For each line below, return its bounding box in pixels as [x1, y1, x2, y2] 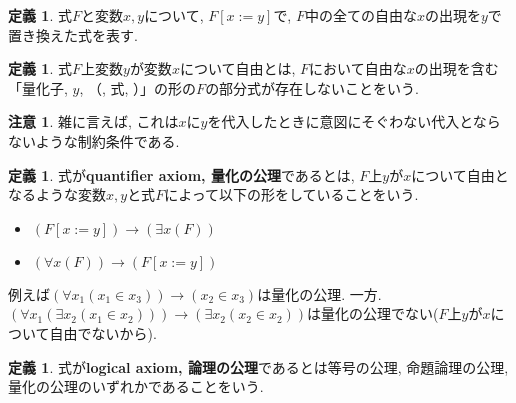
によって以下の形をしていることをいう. [164, 184, 419, 205]
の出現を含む [414, 58, 499, 79]
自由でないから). [49, 322, 157, 343]
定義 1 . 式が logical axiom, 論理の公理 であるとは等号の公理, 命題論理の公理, [8, 356, 509, 377]
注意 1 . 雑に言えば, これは [8, 111, 179, 132]
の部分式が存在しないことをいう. [205, 77, 420, 98]
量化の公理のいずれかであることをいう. [8, 376, 264, 397]
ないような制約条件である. [8, 130, 180, 151]
